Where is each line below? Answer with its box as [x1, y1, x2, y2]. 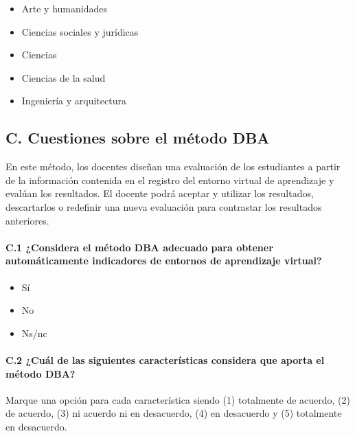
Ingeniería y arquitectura [21, 93, 126, 108]
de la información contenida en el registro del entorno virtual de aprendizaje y [5, 172, 334, 187]
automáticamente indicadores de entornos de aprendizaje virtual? [5, 253, 322, 268]
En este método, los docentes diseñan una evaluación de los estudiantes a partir [5, 159, 341, 174]
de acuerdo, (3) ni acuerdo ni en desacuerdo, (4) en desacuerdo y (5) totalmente [5, 406, 342, 420]
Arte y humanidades [21, 1, 107, 15]
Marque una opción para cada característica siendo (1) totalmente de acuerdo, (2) [5, 392, 351, 406]
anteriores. [5, 213, 49, 227]
